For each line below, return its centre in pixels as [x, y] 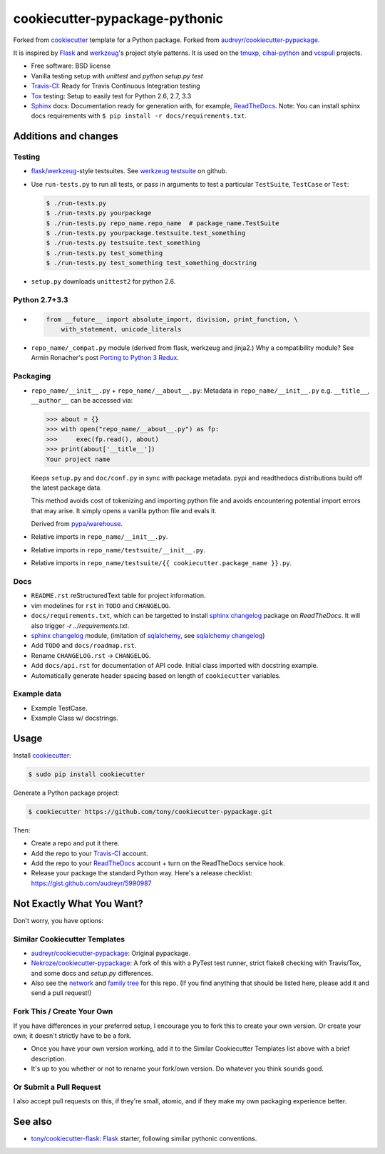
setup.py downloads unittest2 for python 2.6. [103, 282]
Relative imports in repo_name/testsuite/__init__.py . [118, 550]
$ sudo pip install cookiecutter [87, 774]
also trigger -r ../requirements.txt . [80, 625]
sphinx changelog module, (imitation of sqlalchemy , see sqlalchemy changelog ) [148, 635]
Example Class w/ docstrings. [75, 718]
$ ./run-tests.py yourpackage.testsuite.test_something [146, 233]
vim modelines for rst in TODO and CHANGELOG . [101, 605]
